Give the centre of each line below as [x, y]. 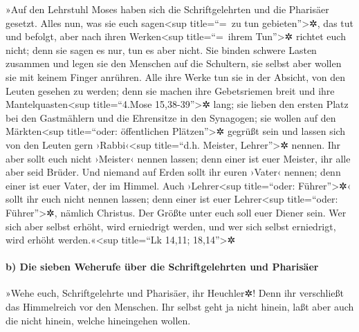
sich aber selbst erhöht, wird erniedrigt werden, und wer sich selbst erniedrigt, [171, 226]
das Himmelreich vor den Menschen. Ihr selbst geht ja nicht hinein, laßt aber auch [180, 307]
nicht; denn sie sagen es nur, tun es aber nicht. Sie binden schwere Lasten [161, 49]
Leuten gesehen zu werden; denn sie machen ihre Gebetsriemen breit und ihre [170, 90]
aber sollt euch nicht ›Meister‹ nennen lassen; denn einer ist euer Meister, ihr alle [178, 158]
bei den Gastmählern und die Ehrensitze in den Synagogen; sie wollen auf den [171, 117]
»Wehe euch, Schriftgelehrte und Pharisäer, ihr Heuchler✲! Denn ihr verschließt [175, 293]
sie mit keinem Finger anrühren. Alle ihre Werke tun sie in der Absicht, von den [176, 76]
